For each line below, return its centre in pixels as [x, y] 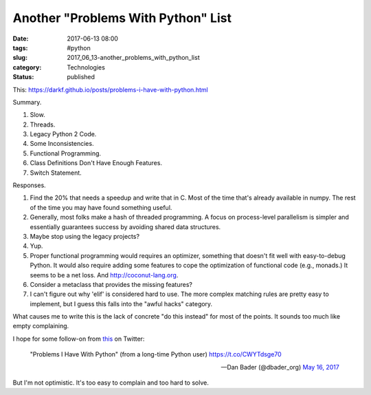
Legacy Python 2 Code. [63, 134]
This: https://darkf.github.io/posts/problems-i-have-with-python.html [111, 89]
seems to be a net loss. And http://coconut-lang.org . [104, 275]
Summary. [27, 102]
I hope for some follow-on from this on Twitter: [79, 339]
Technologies [86, 67]
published [81, 77]
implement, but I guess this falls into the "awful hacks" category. [121, 303]
